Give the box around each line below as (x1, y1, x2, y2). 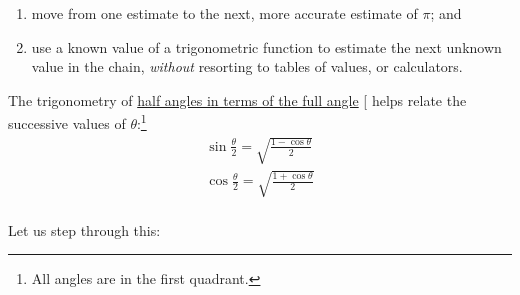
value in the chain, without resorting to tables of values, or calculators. (31, 56, 463, 77)
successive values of (8, 113, 126, 134)
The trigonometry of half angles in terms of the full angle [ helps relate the (8, 89, 467, 110)
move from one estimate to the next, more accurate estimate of (31, 3, 418, 23)
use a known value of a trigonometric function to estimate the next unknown (31, 36, 502, 57)
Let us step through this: (8, 219, 161, 240)
